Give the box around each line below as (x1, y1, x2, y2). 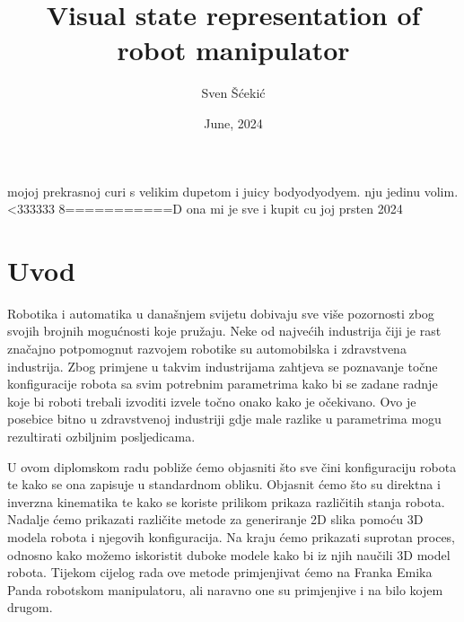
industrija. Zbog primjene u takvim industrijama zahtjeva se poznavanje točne (7, 356, 438, 375)
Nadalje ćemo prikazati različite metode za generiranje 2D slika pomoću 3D (7, 510, 424, 529)
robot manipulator (117, 31, 350, 68)
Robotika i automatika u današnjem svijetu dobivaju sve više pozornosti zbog (7, 303, 434, 322)
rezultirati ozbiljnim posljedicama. (7, 426, 196, 445)
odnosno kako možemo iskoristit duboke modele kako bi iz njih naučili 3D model (7, 545, 451, 564)
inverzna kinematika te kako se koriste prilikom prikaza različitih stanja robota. (7, 492, 445, 511)
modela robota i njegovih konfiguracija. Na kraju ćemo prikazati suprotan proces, (7, 527, 455, 546)
